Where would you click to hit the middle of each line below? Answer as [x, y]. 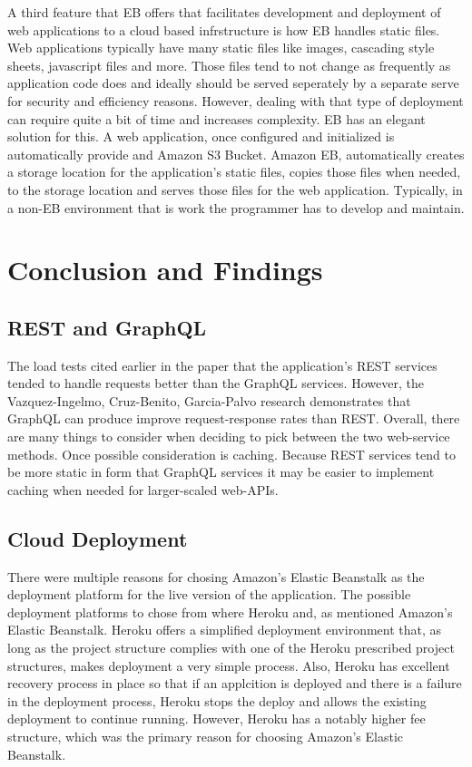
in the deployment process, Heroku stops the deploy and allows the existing [217, 700]
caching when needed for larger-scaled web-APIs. [143, 489]
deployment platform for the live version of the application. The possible [209, 594]
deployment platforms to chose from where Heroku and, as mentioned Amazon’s [230, 612]
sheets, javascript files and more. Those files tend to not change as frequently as [229, 65]
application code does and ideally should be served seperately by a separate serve [233, 83]
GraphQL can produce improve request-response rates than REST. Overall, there [234, 418]
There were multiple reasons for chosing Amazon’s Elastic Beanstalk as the [216, 576]
